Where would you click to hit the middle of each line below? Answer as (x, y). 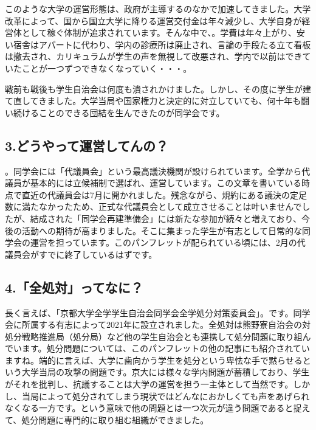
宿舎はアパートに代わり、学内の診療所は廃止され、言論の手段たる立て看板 (162, 44)
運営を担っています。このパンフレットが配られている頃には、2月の (163, 242)
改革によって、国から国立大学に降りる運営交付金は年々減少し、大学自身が (153, 20)
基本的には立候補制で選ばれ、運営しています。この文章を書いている (166, 183)
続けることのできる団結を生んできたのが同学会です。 (119, 112)
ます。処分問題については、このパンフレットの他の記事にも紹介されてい (166, 348)
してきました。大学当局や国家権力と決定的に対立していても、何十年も (161, 101)
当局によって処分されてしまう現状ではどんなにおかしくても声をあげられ (166, 396)
